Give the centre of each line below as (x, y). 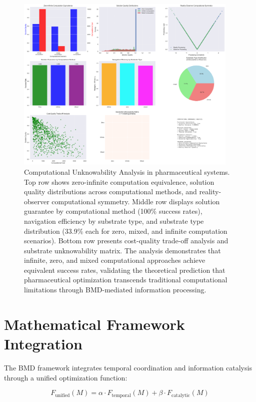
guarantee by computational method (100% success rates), (113, 211)
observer (37, 201)
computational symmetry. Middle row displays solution (136, 201)
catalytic (181, 395)
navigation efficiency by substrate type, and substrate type (114, 221)
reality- (210, 191)
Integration (43, 344)
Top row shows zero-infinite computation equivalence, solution (119, 181)
